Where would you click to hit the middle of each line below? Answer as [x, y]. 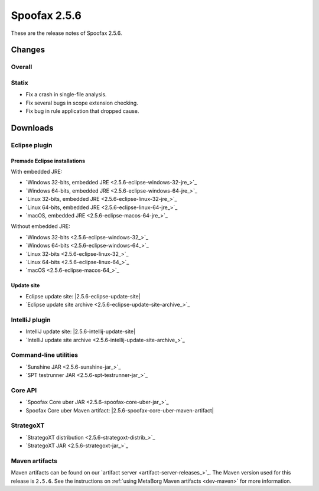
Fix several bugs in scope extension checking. [82, 103]
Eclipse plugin [32, 145]
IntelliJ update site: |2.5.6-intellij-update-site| [81, 331]
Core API [24, 390]
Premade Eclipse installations [48, 161]
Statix [20, 83]
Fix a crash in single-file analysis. [66, 95]
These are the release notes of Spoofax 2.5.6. [66, 33]
